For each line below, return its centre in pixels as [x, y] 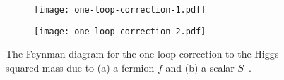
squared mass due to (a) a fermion [80, 67]
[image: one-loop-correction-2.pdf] [120, 31]
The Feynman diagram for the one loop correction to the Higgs [142, 54]
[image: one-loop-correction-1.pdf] [120, 10]
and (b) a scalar [200, 67]
